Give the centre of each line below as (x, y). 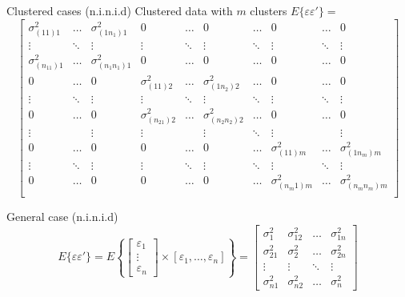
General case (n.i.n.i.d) (62, 217)
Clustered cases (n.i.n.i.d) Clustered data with (120, 10)
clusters (269, 10)
